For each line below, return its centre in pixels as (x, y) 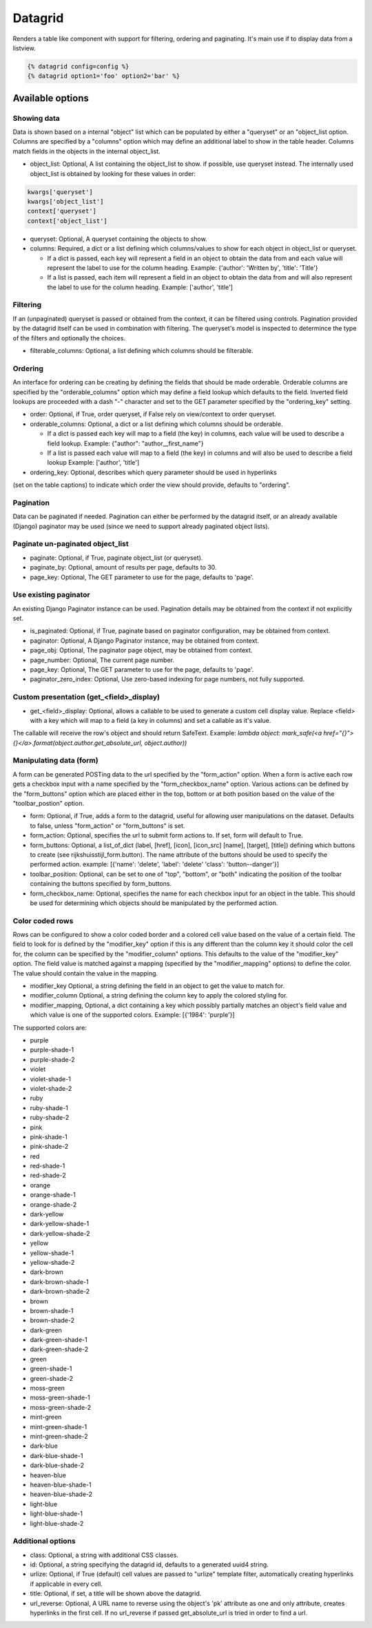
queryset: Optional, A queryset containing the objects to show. (118, 239)
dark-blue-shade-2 (57, 1465)
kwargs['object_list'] (65, 201)
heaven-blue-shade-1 (61, 1484)
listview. (24, 48)
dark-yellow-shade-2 (60, 1233)
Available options (51, 98)
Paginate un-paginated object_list (71, 544)
